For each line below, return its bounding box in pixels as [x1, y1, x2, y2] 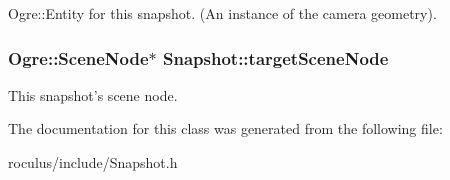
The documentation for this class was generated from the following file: [8, 118, 443, 139]
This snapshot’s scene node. [8, 84, 178, 105]
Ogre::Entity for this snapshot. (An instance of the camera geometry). [8, 3, 437, 23]
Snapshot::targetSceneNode [163, 45, 389, 70]
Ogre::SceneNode [8, 45, 149, 70]
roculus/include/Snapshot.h [8, 152, 178, 172]
